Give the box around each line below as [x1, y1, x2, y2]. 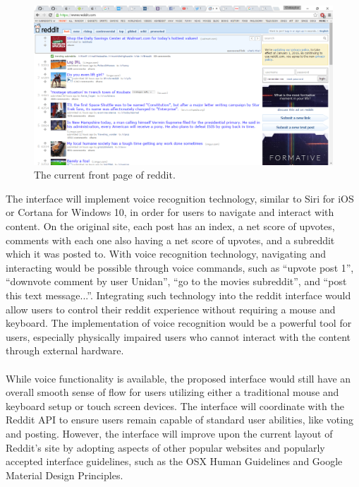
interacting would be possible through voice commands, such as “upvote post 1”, [6, 260, 354, 275]
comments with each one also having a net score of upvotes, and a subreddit [6, 232, 335, 247]
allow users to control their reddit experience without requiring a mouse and [6, 301, 336, 316]
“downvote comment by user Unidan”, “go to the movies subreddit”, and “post [6, 274, 347, 289]
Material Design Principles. [6, 467, 123, 482]
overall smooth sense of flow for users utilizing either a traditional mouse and [6, 385, 339, 399]
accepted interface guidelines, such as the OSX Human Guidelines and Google [6, 454, 343, 469]
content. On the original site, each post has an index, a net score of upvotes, [6, 219, 335, 234]
